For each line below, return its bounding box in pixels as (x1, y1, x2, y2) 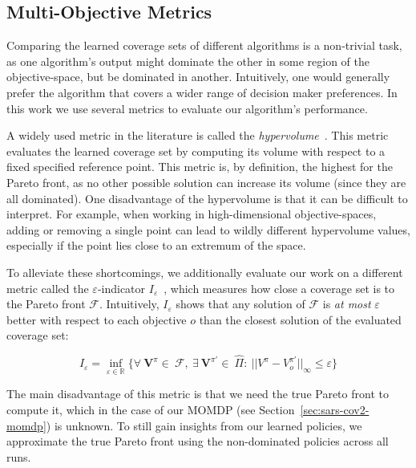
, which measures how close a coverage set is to (164, 279, 395, 296)
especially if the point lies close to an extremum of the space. (6, 237, 306, 254)
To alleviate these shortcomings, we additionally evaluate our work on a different (6, 263, 403, 280)
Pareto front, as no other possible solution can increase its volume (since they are (6, 173, 406, 190)
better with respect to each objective (6, 311, 187, 328)
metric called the (6, 279, 89, 296)
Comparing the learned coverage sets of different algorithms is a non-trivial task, (6, 37, 402, 54)
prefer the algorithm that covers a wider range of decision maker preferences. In (6, 83, 398, 100)
